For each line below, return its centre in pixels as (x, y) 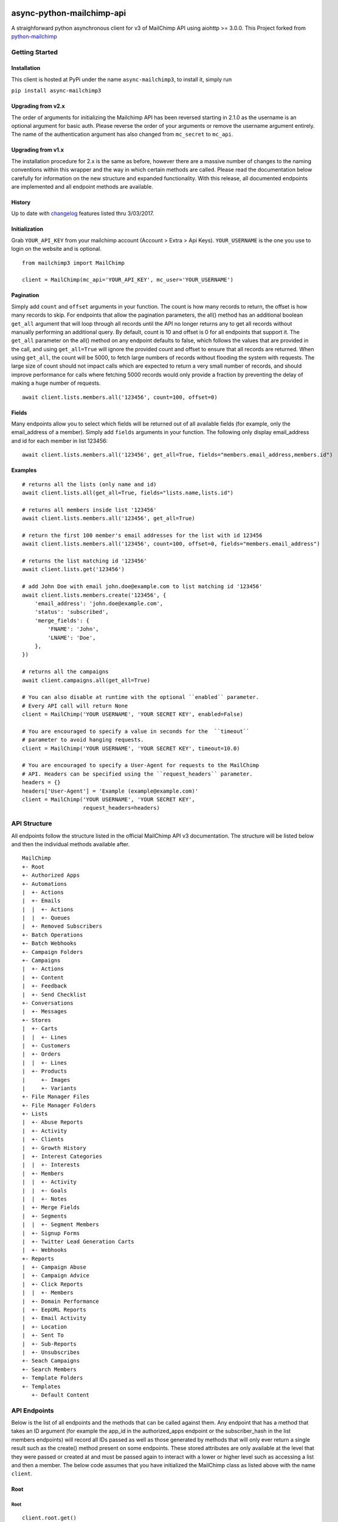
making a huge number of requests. (56, 383)
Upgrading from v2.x (38, 106)
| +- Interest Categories (62, 1156)
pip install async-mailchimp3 (56, 91)
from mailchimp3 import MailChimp (73, 263)
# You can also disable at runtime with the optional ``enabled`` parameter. (141, 697)
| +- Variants (50, 1088)
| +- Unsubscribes (51, 1352)
